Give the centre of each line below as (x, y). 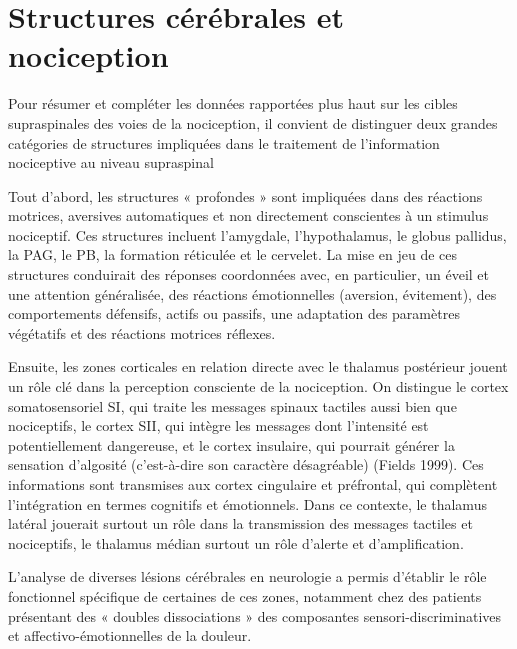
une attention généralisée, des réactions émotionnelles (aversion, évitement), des (252, 293)
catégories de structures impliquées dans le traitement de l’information (224, 142)
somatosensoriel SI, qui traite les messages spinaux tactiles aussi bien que (232, 405)
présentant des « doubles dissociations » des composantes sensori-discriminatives (255, 615)
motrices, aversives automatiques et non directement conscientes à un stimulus (248, 215)
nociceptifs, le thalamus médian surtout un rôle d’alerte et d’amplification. (236, 542)
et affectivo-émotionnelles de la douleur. (130, 635)
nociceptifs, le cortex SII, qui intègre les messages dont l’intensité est (218, 425)
